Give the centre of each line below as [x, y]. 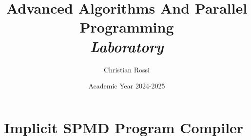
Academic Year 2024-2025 [127, 86]
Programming [127, 27]
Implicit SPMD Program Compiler [124, 127]
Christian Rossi [127, 69]
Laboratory [127, 46]
